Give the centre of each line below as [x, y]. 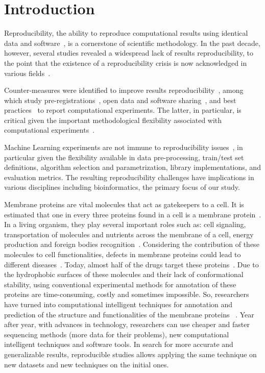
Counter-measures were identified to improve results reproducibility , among [124, 90]
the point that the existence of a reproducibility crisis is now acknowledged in [126, 63]
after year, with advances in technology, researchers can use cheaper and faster [127, 324]
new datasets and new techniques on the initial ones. [87, 364]
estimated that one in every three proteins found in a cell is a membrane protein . [133, 214]
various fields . [27, 73]
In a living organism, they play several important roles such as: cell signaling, [125, 224]
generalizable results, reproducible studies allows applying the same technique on [130, 354]
